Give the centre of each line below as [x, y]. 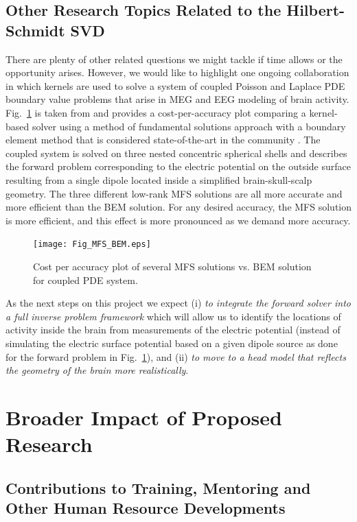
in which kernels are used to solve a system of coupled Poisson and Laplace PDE [175, 85]
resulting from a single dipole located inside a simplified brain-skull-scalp [159, 179]
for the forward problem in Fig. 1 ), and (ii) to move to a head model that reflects [176, 356]
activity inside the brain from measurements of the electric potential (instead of [173, 330]
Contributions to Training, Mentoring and [158, 487]
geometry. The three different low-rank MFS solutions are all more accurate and [174, 193]
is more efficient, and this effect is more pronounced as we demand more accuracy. [178, 220]
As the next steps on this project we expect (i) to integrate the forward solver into [178, 303]
